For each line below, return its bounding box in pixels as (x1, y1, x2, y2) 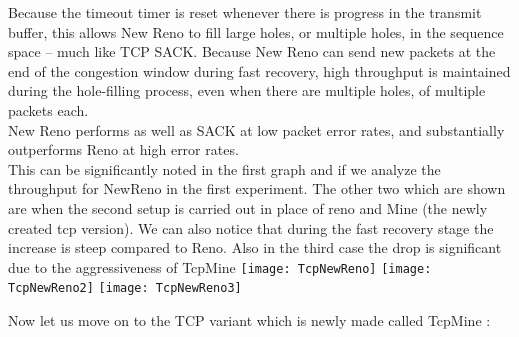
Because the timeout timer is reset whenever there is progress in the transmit (8, 2, 482, 22)
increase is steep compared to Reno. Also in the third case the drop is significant (8, 237, 502, 258)
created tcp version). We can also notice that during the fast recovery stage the (8, 217, 494, 238)
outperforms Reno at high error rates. (8, 139, 239, 160)
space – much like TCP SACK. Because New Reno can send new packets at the (8, 41, 496, 62)
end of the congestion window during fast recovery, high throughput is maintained (8, 60, 511, 81)
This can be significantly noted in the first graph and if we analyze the (8, 158, 441, 179)
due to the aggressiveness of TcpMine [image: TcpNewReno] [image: (8, 256, 432, 277)
